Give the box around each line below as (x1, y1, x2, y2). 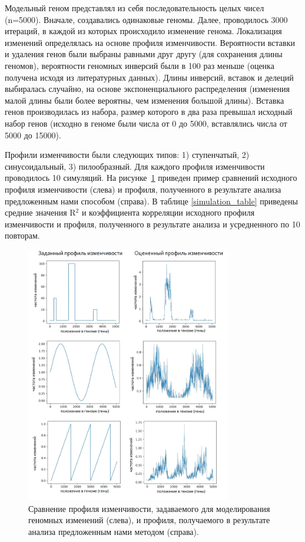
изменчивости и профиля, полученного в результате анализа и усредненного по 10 (5, 217, 300, 230)
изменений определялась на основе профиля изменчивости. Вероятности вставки (5, 36, 295, 48)
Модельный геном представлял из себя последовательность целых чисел (5, 2, 264, 14)
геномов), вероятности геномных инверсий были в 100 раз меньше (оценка (5, 59, 274, 71)
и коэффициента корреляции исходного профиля (81, 206, 255, 219)
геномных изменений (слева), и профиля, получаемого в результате (28, 514, 270, 526)
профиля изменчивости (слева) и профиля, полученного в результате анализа (5, 183, 281, 195)
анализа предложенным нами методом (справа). (28, 525, 199, 537)
